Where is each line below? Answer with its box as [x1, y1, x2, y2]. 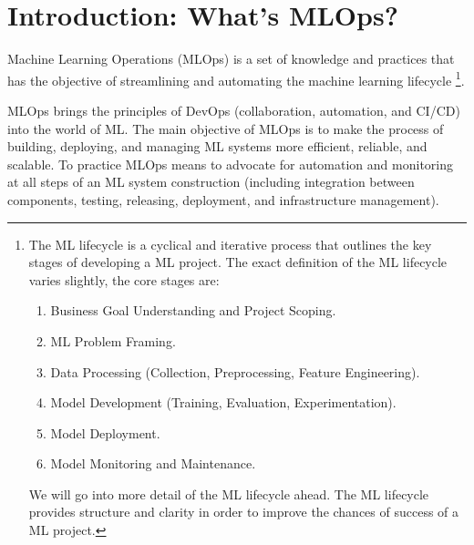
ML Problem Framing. [50, 331, 176, 350]
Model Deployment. [50, 423, 160, 442]
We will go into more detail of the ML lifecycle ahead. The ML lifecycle [28, 484, 429, 503]
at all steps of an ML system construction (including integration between [7, 172, 415, 191]
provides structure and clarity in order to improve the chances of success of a [28, 502, 459, 521]
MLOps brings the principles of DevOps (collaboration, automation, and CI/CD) [7, 100, 460, 119]
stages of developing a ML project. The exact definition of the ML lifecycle [28, 252, 448, 272]
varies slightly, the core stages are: [28, 270, 220, 289]
